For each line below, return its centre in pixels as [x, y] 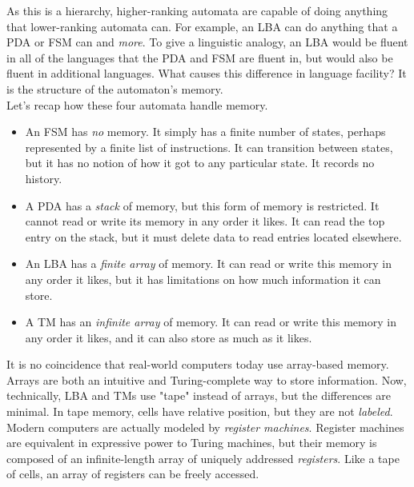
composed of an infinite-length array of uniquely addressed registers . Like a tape [203, 458]
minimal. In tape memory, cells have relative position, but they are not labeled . [200, 411]
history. [44, 178]
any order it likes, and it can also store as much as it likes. [169, 337]
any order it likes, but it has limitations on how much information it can [203, 279]
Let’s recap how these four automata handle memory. [137, 104]
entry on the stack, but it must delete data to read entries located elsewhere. [213, 236]
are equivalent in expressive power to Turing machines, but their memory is [192, 443]
